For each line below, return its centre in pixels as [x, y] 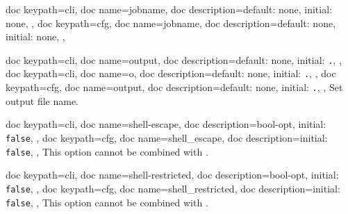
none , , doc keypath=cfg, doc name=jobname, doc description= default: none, [171, 23]
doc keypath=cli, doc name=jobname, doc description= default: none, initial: [169, 9]
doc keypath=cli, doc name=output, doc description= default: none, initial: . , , [174, 59]
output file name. [42, 100]
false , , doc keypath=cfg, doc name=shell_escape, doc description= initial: [167, 137]
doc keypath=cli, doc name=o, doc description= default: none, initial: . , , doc [171, 73]
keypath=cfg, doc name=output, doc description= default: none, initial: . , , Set [174, 87]
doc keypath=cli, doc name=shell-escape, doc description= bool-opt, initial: [166, 124]
